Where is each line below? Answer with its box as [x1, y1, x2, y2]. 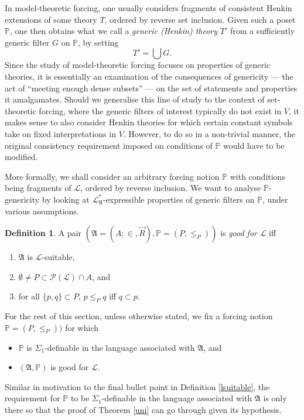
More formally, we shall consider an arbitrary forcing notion [5, 170, 220, 182]
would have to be [223, 139, 285, 151]
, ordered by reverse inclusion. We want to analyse [80, 182, 261, 194]
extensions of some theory [5, 13, 97, 25]
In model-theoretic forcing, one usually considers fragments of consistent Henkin [5, 2, 292, 13]
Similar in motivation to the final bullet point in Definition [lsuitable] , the [5, 380, 270, 392]
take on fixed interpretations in [5, 127, 116, 139]
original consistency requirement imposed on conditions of [5, 139, 213, 151]
